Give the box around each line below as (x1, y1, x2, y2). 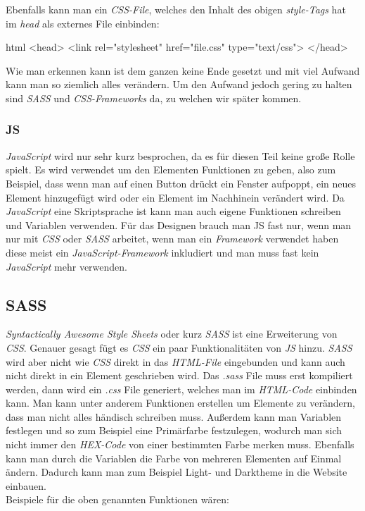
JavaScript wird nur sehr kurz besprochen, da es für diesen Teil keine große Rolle (6, 148, 355, 163)
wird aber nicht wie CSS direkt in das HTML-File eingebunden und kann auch (6, 354, 345, 369)
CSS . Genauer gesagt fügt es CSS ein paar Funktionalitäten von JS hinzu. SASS (6, 340, 352, 355)
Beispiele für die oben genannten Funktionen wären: (6, 492, 229, 507)
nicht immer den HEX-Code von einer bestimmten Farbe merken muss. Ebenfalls (6, 437, 354, 452)
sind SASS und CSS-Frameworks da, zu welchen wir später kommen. (6, 90, 302, 105)
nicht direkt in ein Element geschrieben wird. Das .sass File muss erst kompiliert (6, 368, 353, 383)
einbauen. (6, 478, 46, 493)
